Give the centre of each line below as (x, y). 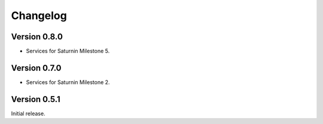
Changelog (39, 15)
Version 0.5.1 (36, 99)
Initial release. (28, 113)
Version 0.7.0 (36, 68)
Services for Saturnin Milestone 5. (68, 51)
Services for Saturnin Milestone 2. (68, 82)
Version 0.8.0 (37, 37)
